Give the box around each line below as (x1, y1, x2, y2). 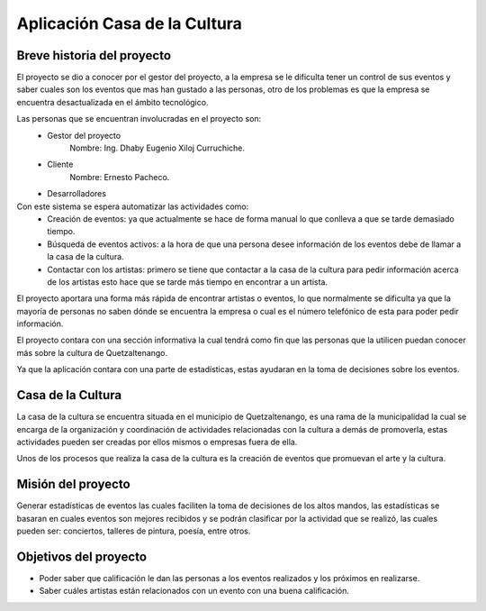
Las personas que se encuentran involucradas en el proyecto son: (16, 114, 262, 124)
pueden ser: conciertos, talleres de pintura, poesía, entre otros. (16, 525, 251, 536)
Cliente (47, 159, 74, 170)
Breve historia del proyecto (16, 48, 171, 63)
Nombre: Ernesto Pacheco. (69, 171, 170, 182)
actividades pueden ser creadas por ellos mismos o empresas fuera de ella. (16, 436, 298, 447)
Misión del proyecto (16, 477, 130, 492)
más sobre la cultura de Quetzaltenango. (16, 347, 168, 358)
